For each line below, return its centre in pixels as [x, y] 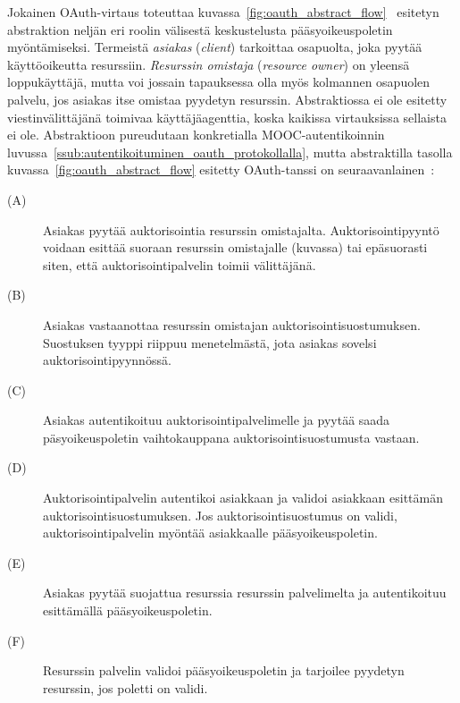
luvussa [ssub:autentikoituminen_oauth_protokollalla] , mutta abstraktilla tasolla [230, 152]
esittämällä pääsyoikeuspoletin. [128, 610]
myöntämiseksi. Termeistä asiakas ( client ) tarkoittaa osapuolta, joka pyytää [215, 47]
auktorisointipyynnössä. [107, 360]
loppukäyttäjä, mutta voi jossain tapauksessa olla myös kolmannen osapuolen [219, 82]
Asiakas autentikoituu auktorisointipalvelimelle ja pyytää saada [217, 420]
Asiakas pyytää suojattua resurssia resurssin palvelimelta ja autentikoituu [245, 593]
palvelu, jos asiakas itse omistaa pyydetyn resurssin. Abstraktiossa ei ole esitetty [227, 99]
